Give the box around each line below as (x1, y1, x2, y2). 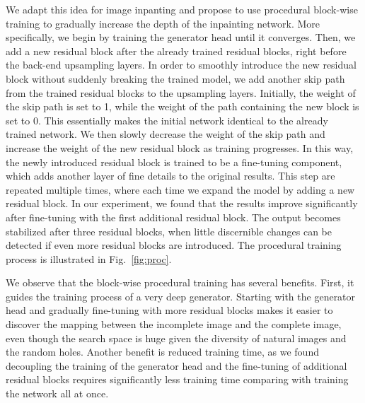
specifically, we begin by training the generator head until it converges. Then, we (6, 30, 356, 45)
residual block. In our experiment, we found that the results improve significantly (6, 196, 358, 211)
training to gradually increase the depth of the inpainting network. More (6, 16, 320, 30)
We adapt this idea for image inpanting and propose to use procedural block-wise (6, 2, 358, 16)
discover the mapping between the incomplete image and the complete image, (6, 317, 342, 332)
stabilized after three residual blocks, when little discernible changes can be (6, 223, 332, 238)
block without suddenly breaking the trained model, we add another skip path (6, 71, 345, 86)
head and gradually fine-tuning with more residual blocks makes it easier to (6, 303, 333, 317)
